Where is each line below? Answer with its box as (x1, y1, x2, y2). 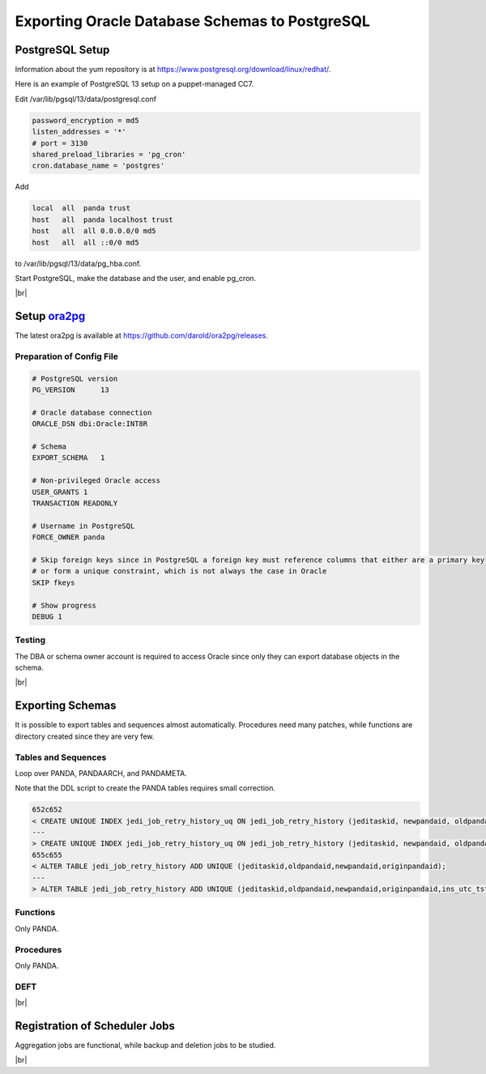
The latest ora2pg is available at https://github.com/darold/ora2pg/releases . (15, 330, 269, 340)
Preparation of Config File (15, 351, 119, 362)
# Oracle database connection (32, 407, 152, 417)
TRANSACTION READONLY (32, 499, 118, 508)
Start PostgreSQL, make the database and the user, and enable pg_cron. (15, 273, 257, 283)
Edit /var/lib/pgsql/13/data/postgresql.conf (15, 94, 157, 104)
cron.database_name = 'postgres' (32, 161, 165, 170)
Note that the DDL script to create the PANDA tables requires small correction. (15, 783, 275, 793)
